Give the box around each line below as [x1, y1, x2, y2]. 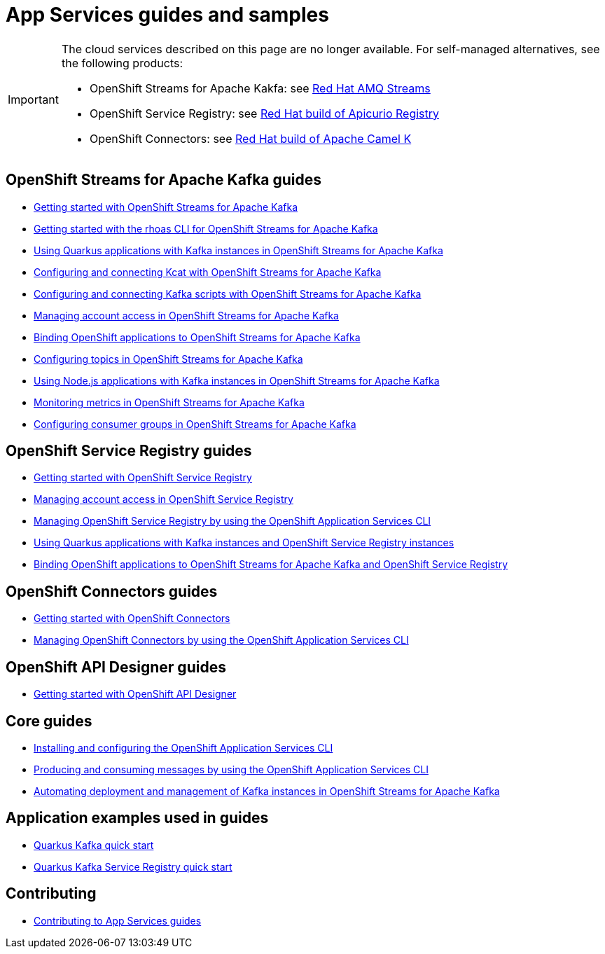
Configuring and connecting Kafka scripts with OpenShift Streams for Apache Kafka [34, 287, 422, 300]
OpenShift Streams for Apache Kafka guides [6, 171, 322, 189]
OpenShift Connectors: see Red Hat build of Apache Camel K [89, 131, 412, 146]
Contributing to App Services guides [34, 914, 202, 927]
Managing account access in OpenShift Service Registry [34, 493, 293, 506]
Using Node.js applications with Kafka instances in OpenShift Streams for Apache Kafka [34, 374, 440, 387]
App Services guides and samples [6, 3, 329, 27]
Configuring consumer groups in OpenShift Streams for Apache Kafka [34, 417, 356, 430]
